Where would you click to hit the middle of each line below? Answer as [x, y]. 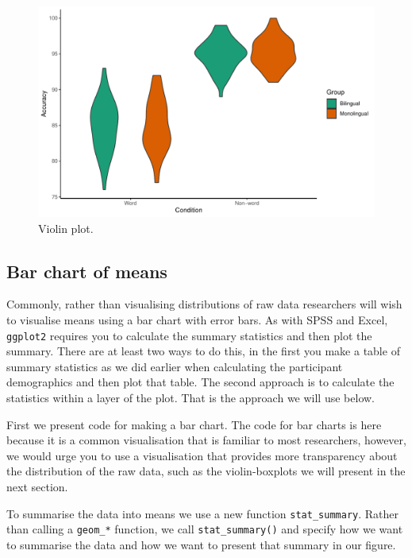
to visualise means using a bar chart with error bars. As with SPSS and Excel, [197, 319]
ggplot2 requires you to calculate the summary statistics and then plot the [189, 335]
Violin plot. [66, 228]
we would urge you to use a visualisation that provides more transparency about [202, 455]
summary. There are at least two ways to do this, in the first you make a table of [203, 351]
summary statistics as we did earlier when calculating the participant [175, 366]
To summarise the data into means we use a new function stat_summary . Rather [202, 513]
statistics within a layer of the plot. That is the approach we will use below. [191, 398]
